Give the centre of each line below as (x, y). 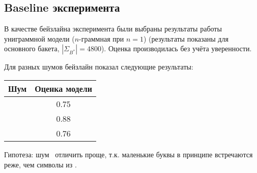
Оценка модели (63, 88)
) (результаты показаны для (186, 38)
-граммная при (102, 38)
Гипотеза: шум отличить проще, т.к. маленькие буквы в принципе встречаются (128, 154)
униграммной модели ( (39, 38)
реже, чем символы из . (40, 164)
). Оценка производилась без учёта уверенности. (176, 48)
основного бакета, (32, 48)
